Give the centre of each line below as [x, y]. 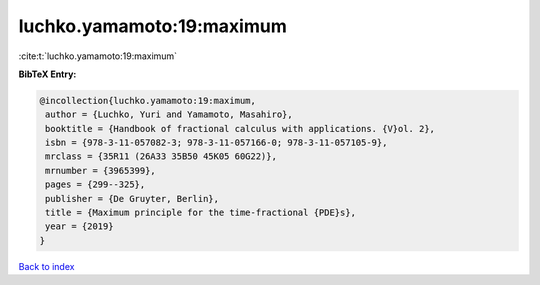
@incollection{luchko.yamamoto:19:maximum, [148, 100]
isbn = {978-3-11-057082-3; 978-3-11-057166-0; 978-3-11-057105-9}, [216, 143]
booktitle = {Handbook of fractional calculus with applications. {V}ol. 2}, [240, 128]
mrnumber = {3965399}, [101, 170]
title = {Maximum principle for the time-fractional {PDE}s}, [201, 213]
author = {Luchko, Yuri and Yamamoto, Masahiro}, [169, 114]
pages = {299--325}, [95, 184]
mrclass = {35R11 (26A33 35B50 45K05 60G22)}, [161, 156]
